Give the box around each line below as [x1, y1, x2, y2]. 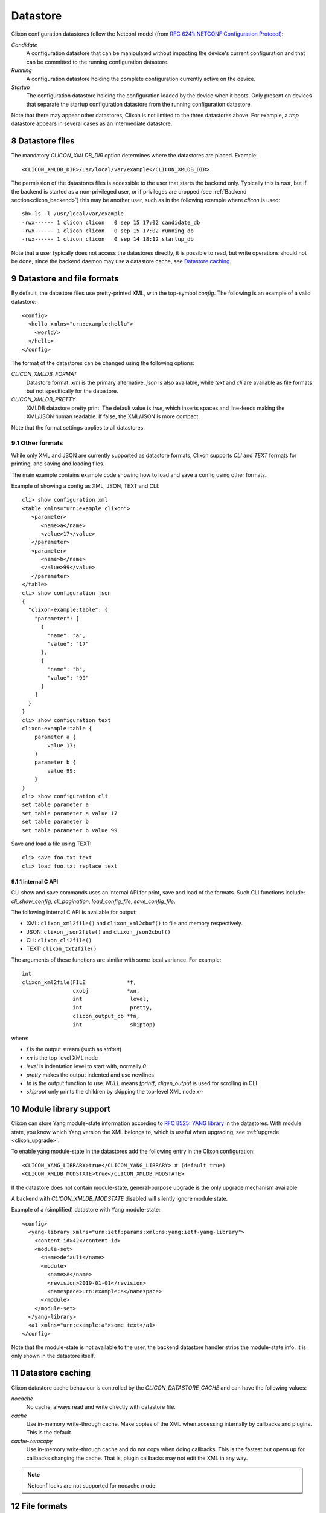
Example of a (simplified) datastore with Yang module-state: [11, 1206, 161, 1213]
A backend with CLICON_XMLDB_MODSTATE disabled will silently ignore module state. [11, 1195, 228, 1202]
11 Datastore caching [11, 1368, 91, 1378]
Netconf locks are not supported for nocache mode [27, 1482, 156, 1489]
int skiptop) [72, 1021, 156, 1028]
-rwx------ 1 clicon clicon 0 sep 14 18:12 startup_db [22, 236, 194, 243]
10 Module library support [11, 1104, 111, 1114]
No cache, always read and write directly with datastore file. [26, 1403, 176, 1411]
